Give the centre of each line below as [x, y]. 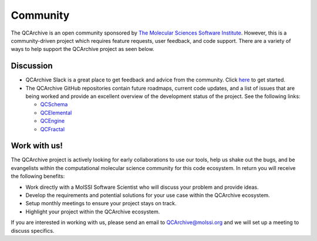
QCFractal [52, 129]
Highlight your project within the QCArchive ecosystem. [93, 212]
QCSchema [54, 104]
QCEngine [53, 121]
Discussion [32, 66]
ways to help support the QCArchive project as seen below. [83, 49]
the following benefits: [38, 176]
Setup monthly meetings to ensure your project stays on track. [101, 203]
